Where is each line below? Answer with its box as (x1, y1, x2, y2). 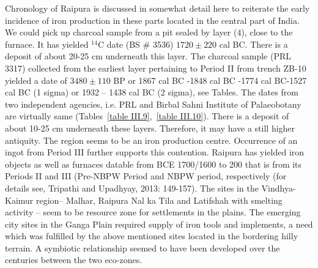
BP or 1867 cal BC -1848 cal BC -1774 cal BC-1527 (113, 73, 307, 86)
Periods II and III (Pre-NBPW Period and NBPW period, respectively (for (5, 169, 287, 182)
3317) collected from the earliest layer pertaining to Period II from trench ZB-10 (5, 61, 306, 74)
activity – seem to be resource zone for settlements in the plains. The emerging (5, 206, 301, 218)
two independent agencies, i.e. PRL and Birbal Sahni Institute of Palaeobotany (5, 97, 301, 110)
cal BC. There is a (219, 37, 288, 50)
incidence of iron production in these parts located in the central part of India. (5, 13, 300, 26)
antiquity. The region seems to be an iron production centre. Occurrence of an (5, 133, 298, 146)
